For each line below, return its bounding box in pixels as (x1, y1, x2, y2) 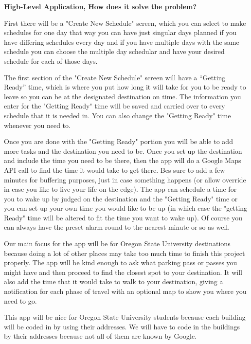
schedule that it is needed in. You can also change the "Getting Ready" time (4, 110, 231, 120)
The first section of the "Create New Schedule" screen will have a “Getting (4, 72, 226, 82)
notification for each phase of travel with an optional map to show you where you (4, 286, 247, 296)
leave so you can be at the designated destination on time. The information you (4, 91, 241, 101)
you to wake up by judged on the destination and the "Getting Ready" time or (4, 193, 238, 203)
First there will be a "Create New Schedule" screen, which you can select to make (4, 18, 246, 28)
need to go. (4, 295, 37, 306)
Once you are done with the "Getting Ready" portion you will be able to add (4, 136, 233, 146)
